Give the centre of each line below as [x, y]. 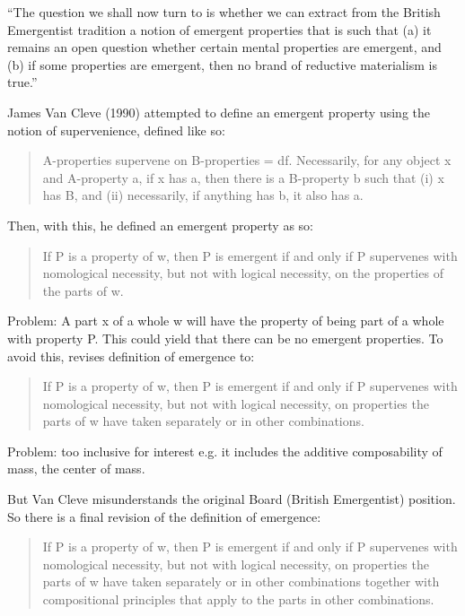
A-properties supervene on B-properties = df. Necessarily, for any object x [247, 160]
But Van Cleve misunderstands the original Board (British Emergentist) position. [232, 499]
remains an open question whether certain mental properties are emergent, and [224, 47]
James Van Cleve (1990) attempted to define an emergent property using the [219, 112]
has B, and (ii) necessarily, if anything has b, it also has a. [203, 195]
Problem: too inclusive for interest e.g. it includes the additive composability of [225, 451]
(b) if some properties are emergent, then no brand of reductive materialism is [222, 64]
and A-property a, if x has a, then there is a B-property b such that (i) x [243, 177]
